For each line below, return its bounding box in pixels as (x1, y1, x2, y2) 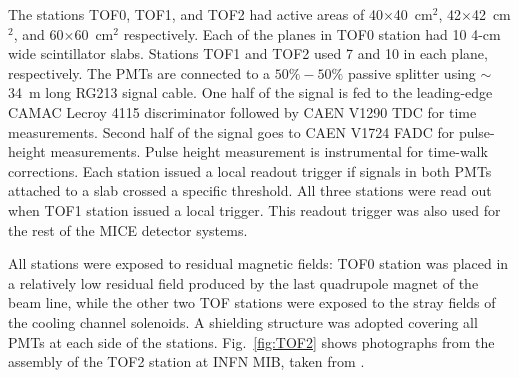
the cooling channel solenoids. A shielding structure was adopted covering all (8, 311, 478, 332)
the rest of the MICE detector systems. (8, 219, 248, 240)
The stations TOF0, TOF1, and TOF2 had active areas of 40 (8, 4, 383, 24)
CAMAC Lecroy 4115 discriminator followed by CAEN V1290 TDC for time (8, 101, 477, 122)
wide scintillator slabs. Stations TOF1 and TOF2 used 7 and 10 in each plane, (8, 43, 488, 64)
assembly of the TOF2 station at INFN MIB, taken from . (8, 351, 365, 372)
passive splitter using (347, 62, 476, 83)
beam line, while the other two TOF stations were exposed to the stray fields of (8, 292, 496, 313)
